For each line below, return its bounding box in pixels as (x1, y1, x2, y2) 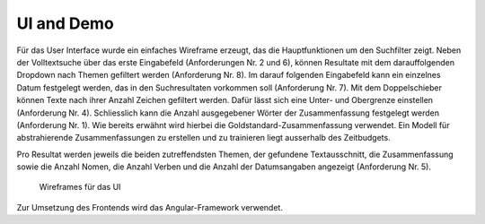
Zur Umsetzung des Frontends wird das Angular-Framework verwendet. (16, 202, 283, 212)
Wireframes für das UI (39, 182, 121, 193)
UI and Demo (16, 13, 114, 33)
